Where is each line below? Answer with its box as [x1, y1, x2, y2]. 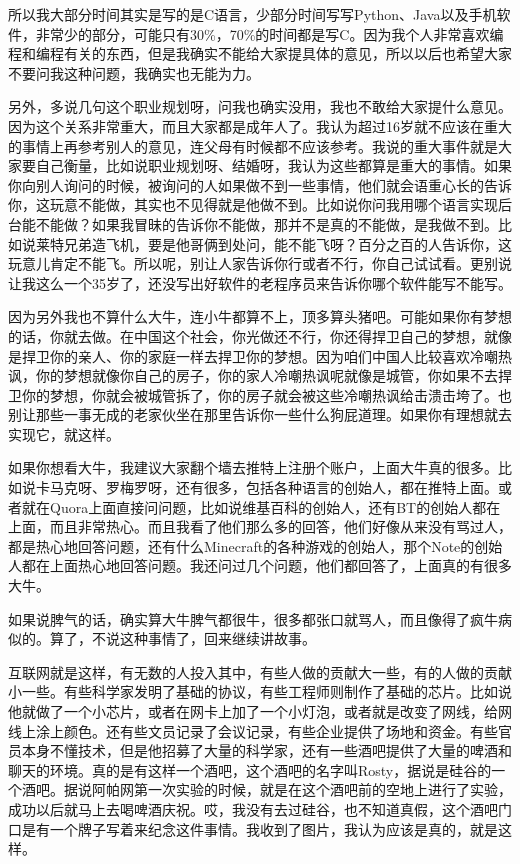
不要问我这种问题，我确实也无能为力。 [8, 62, 260, 83]
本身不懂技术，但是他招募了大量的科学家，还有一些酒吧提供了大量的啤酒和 [21, 740, 512, 761]
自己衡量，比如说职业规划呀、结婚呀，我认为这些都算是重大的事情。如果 [35, 155, 512, 176]
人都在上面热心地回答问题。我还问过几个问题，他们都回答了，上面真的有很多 [8, 555, 512, 576]
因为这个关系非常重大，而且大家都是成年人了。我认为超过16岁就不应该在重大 [8, 115, 512, 136]
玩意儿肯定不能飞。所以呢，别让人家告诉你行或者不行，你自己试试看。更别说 [8, 253, 512, 274]
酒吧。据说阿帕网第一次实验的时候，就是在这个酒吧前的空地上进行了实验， [21, 779, 512, 800]
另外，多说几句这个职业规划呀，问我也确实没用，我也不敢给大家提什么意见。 [8, 96, 512, 117]
